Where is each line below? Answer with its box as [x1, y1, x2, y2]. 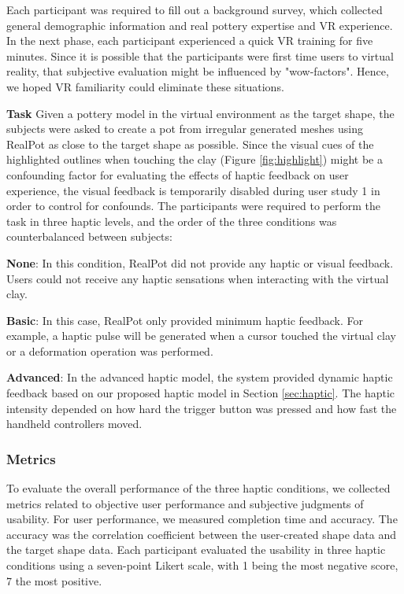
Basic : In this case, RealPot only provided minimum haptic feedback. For [6, 312, 364, 328]
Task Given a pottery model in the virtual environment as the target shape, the [6, 105, 395, 121]
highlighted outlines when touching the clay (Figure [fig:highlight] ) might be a [6, 151, 383, 168]
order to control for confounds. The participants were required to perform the [6, 197, 381, 214]
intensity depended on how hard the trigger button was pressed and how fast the [6, 400, 397, 416]
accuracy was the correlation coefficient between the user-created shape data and [6, 526, 397, 542]
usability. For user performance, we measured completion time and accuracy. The [6, 511, 398, 527]
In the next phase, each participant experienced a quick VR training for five [6, 32, 373, 49]
